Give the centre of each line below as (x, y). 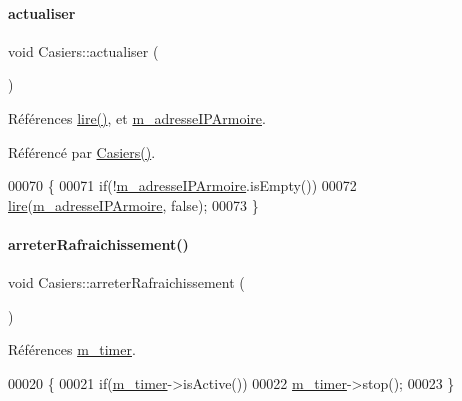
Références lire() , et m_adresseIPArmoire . (137, 117)
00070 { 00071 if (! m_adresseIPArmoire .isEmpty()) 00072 (182, 185)
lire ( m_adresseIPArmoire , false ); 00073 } (133, 204)
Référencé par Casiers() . (82, 151)
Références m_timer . (72, 349)
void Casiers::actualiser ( (83, 50)
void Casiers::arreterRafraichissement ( (126, 282)
